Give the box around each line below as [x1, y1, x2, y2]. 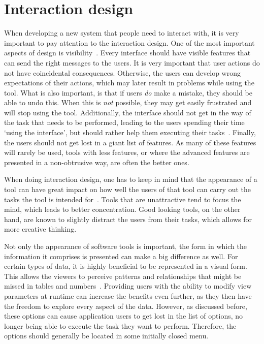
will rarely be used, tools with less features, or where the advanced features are [4, 147, 250, 158]
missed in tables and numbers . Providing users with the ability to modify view [4, 280, 252, 291]
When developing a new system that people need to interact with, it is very [4, 27, 239, 38]
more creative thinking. [4, 224, 77, 234]
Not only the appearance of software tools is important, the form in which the [4, 241, 247, 251]
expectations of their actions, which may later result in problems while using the [4, 77, 254, 88]
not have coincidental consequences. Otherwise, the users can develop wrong [4, 67, 241, 78]
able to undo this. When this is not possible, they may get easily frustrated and [4, 97, 252, 108]
